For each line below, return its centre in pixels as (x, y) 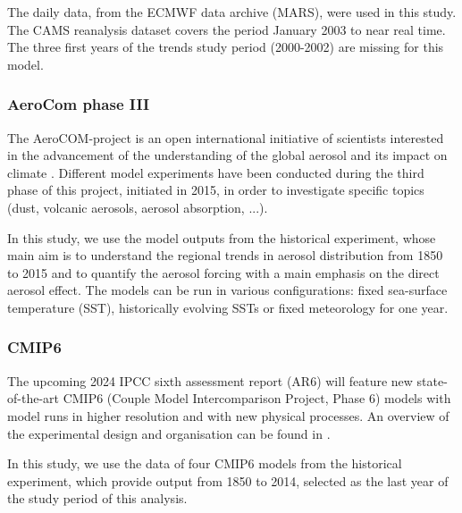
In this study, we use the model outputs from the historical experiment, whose (222, 237)
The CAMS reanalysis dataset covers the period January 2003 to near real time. (227, 29)
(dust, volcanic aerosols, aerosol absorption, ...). (138, 207)
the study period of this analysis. (97, 498)
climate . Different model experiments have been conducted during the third (216, 172)
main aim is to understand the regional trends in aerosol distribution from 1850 (225, 255)
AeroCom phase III (79, 104)
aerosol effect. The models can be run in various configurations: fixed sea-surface (227, 290)
